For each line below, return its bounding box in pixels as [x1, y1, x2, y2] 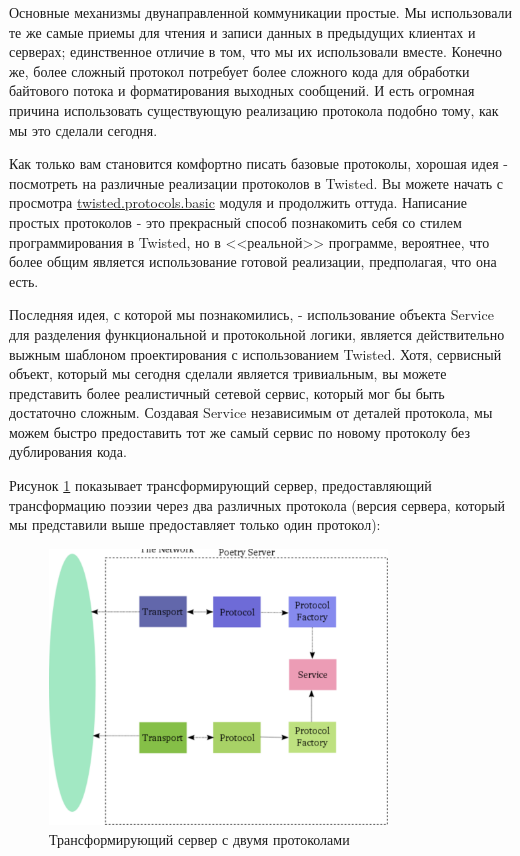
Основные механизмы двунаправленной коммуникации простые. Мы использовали [9, 2, 513, 22]
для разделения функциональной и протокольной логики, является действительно [9, 323, 505, 344]
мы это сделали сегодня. [9, 119, 158, 140]
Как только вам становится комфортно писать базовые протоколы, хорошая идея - [9, 153, 508, 174]
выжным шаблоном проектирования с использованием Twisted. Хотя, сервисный [9, 343, 502, 364]
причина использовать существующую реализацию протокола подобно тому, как [9, 99, 499, 120]
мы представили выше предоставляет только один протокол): [9, 514, 381, 535]
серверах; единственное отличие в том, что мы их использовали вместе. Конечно [9, 41, 503, 62]
